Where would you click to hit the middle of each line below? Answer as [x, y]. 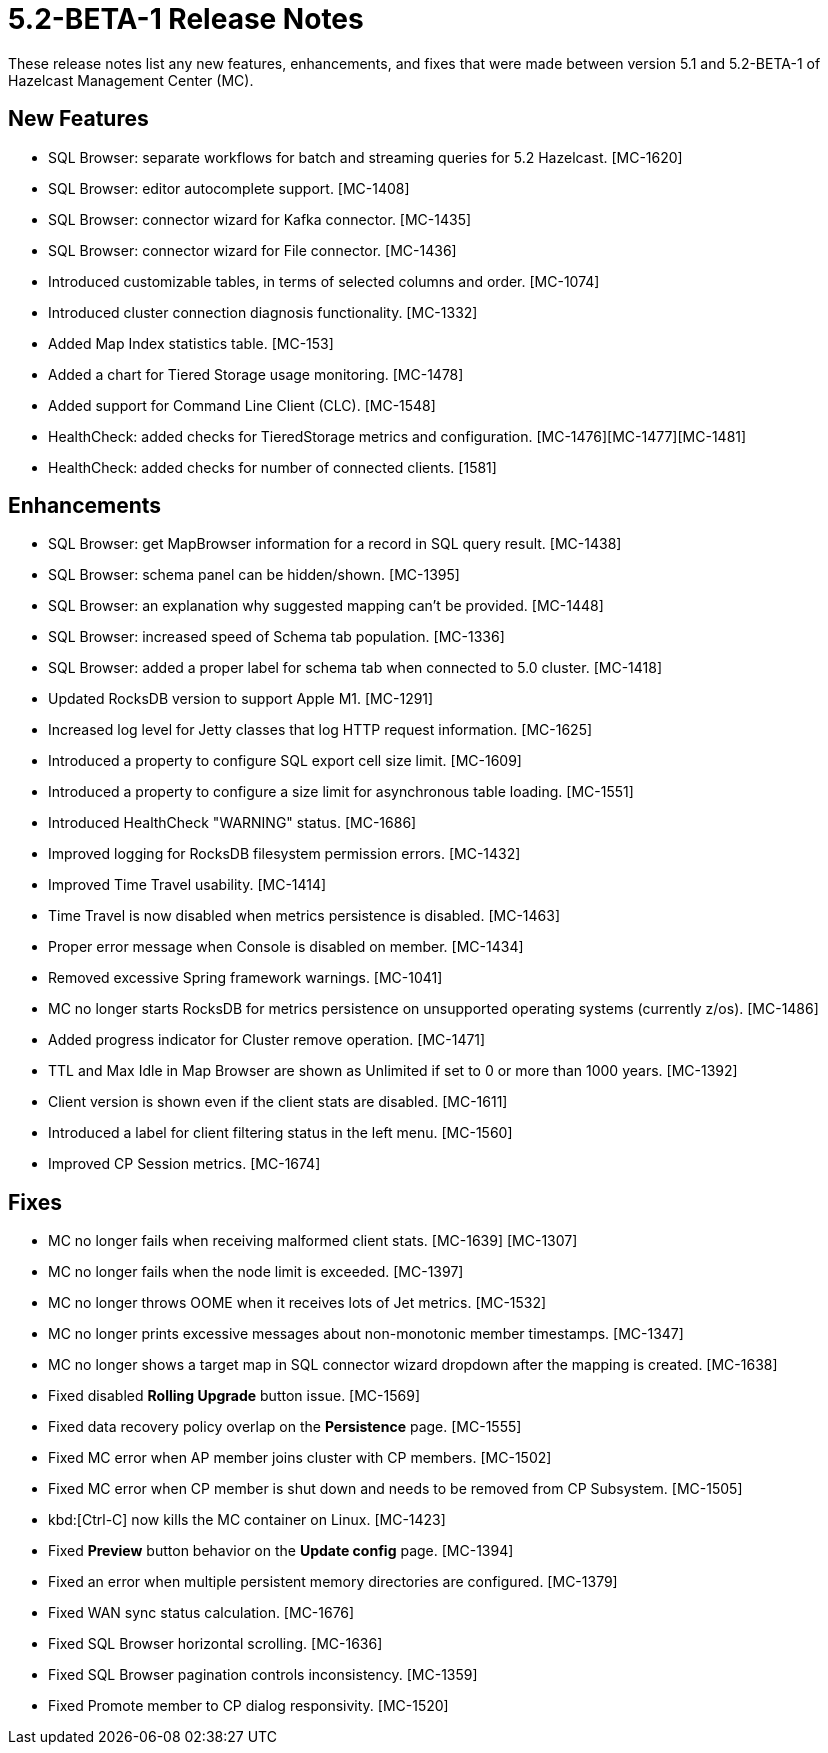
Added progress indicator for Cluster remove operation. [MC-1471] [267, 1040]
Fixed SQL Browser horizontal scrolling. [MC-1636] [215, 1644]
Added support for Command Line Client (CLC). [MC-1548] [242, 405]
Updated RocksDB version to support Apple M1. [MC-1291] [241, 699]
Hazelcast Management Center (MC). [131, 80]
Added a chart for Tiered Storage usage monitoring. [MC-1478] [256, 374]
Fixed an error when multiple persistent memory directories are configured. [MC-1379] [333, 1582]
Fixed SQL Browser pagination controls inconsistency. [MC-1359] [263, 1675]
